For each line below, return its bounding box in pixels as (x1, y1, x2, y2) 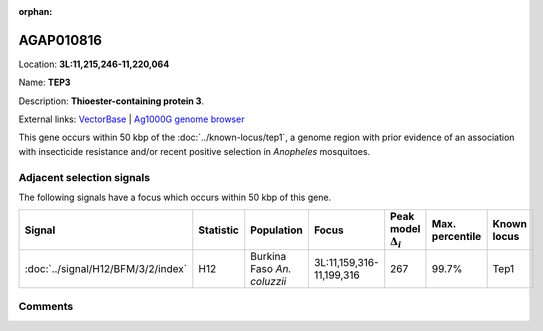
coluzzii (250, 274, 287, 288)
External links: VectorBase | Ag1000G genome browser (18, 113, 245, 125)
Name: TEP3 (18, 76, 71, 89)
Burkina (250, 249, 287, 263)
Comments (18, 300, 74, 314)
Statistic (198, 223, 239, 237)
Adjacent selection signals (18, 170, 150, 184)
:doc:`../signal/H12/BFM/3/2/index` (24, 261, 188, 275)
